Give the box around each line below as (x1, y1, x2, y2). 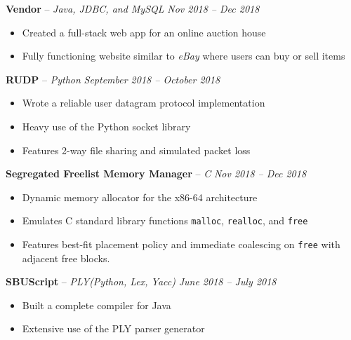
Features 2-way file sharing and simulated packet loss (22, 142, 251, 157)
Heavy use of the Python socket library (22, 118, 191, 133)
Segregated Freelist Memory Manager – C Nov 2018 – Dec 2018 (6, 166, 307, 181)
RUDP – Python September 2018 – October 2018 (6, 72, 220, 86)
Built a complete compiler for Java (22, 297, 171, 312)
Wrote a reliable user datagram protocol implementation (22, 95, 265, 110)
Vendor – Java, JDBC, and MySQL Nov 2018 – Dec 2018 (6, 1, 260, 15)
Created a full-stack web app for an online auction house (22, 25, 266, 39)
